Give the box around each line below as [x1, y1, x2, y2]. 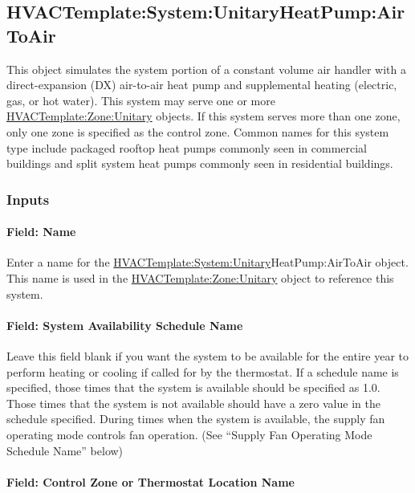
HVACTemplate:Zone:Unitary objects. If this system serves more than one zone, [6, 108, 401, 124]
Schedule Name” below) [6, 442, 124, 458]
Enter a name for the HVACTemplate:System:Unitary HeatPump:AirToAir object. [6, 254, 409, 271]
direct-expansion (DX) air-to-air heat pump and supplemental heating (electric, [6, 76, 397, 93]
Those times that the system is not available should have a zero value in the [6, 394, 380, 411]
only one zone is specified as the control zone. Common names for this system [6, 123, 389, 140]
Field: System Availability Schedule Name [6, 316, 243, 333]
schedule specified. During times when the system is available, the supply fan [6, 410, 385, 427]
